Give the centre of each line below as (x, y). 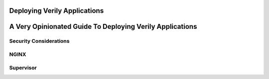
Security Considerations (39, 41)
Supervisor (23, 68)
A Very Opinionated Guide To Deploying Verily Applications (103, 27)
